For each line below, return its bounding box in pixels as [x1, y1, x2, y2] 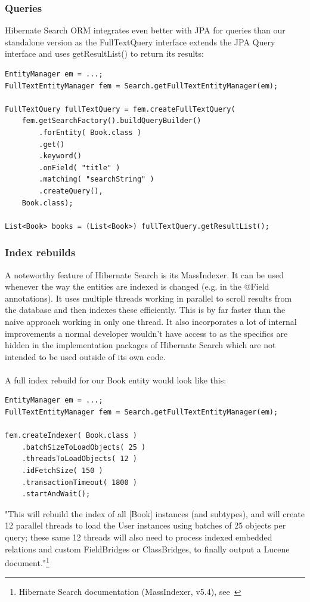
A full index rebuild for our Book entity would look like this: [5, 373, 227, 386]
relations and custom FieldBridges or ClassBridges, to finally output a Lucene [5, 542, 290, 555]
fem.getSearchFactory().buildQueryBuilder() [21, 116, 201, 125]
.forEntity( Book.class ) [39, 128, 142, 137]
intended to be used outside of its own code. [5, 350, 166, 363]
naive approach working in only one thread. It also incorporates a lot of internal [5, 315, 297, 327]
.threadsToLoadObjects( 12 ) [21, 454, 137, 463]
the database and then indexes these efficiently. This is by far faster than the [5, 303, 286, 316]
